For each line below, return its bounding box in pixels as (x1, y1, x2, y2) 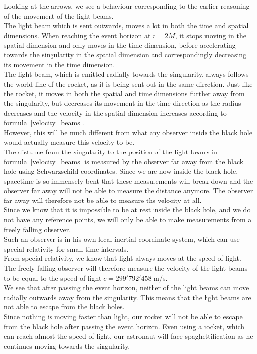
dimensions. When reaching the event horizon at (4, 30, 151, 40)
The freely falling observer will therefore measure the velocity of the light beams (4, 263, 248, 273)
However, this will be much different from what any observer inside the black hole (4, 127, 252, 137)
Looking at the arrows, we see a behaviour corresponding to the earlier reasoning (4, 1, 250, 11)
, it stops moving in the (175, 30, 246, 40)
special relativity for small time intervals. (4, 243, 129, 253)
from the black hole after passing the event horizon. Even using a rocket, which (4, 321, 245, 331)
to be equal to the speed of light (4, 272, 102, 283)
